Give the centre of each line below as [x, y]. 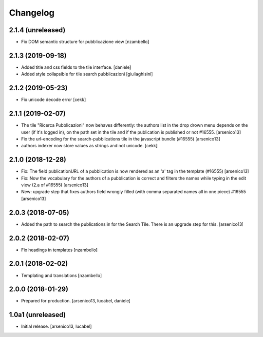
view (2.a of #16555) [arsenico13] [55, 185]
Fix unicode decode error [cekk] [54, 99]
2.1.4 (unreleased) [37, 30]
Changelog [32, 13]
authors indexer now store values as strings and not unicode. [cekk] [89, 146]
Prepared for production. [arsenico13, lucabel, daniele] [76, 301]
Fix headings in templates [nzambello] [59, 250]
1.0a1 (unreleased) [38, 315]
